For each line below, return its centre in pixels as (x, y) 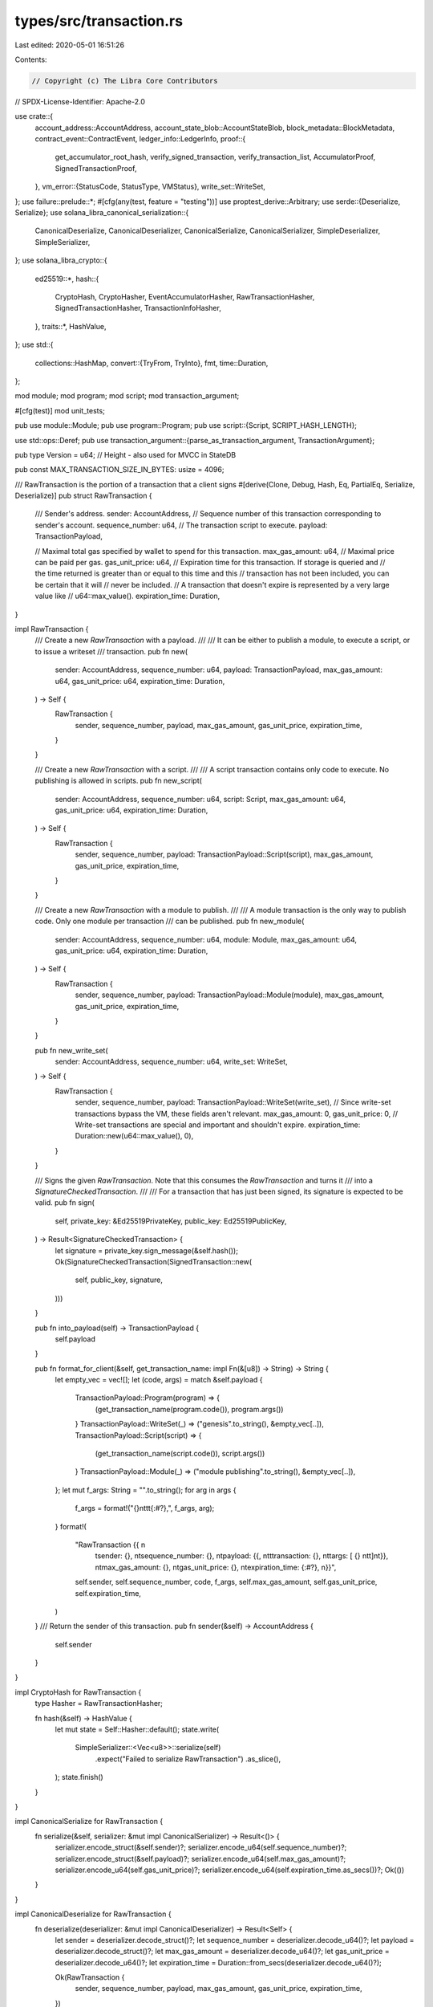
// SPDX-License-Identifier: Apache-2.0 (80, 101)
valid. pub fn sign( (65, 1203)
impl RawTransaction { (52, 629)
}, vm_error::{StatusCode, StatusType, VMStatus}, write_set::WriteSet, (150, 187)
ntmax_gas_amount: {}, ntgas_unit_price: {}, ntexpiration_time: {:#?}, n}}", (216, 1567)
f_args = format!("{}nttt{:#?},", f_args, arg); (145, 1508)
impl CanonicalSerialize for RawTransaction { (89, 1822)
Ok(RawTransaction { (90, 1977)
